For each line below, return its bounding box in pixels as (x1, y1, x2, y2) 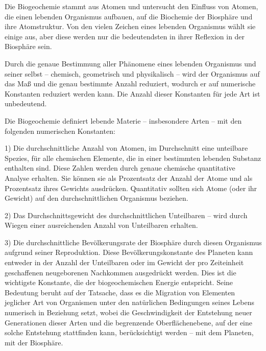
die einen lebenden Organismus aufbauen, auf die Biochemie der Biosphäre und (5, 11, 253, 21)
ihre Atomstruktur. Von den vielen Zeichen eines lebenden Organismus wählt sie (5, 21, 256, 32)
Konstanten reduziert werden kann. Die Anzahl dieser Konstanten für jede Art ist (5, 88, 260, 99)
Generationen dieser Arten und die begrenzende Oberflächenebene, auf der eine (5, 317, 252, 327)
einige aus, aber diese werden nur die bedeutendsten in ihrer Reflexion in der (5, 31, 245, 41)
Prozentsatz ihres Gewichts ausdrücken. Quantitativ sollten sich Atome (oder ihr (5, 182, 257, 193)
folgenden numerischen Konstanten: (5, 125, 115, 136)
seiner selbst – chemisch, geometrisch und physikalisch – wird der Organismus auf (5, 68, 260, 79)
